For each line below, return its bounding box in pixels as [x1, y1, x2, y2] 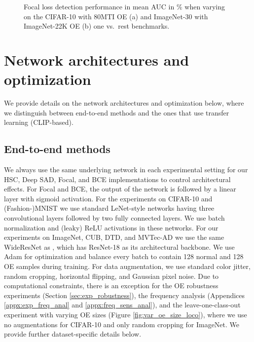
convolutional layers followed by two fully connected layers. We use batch [4, 213, 225, 223]
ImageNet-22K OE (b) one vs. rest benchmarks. [24, 21, 170, 31]
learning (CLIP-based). [4, 117, 73, 127]
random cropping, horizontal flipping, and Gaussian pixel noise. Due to [4, 270, 219, 281]
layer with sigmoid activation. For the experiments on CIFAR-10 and [4, 193, 213, 203]
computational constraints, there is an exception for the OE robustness [4, 280, 218, 291]
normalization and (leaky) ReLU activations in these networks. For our [4, 222, 218, 232]
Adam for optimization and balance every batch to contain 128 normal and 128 [4, 251, 244, 262]
